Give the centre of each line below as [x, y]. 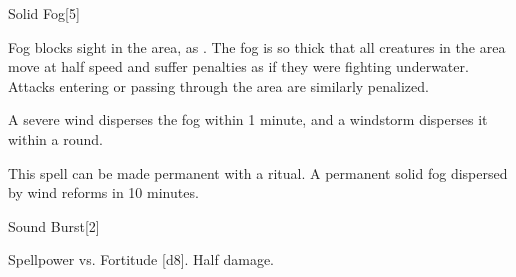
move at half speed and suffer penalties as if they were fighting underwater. [238, 66]
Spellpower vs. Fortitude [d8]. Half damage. [141, 259]
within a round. [55, 138]
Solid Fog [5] [44, 13]
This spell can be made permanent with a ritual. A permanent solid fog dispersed [258, 172]
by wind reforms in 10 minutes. [103, 192]
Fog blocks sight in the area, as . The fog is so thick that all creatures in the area [257, 46]
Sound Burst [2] [54, 225]
